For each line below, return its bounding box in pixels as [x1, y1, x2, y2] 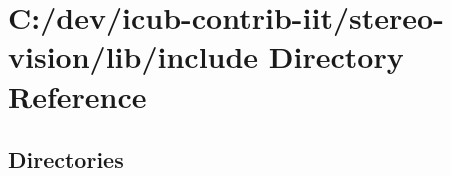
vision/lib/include [8, 36, 259, 77]
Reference [8, 75, 147, 116]
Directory [268, 36, 404, 77]
